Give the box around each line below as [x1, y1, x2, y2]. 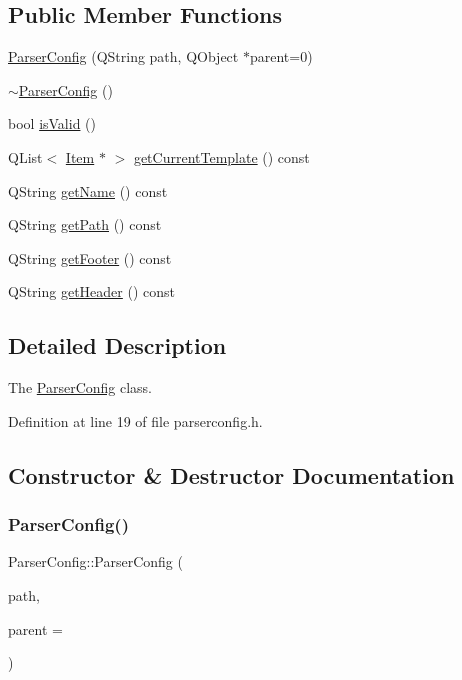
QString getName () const [8, 180, 168, 201]
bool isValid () [8, 113, 97, 134]
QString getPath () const [8, 214, 162, 235]
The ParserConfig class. [8, 377, 153, 398]
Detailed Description [8, 330, 227, 361]
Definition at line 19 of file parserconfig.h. [8, 410, 263, 431]
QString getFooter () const [8, 247, 172, 268]
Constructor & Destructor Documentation [8, 459, 455, 490]
